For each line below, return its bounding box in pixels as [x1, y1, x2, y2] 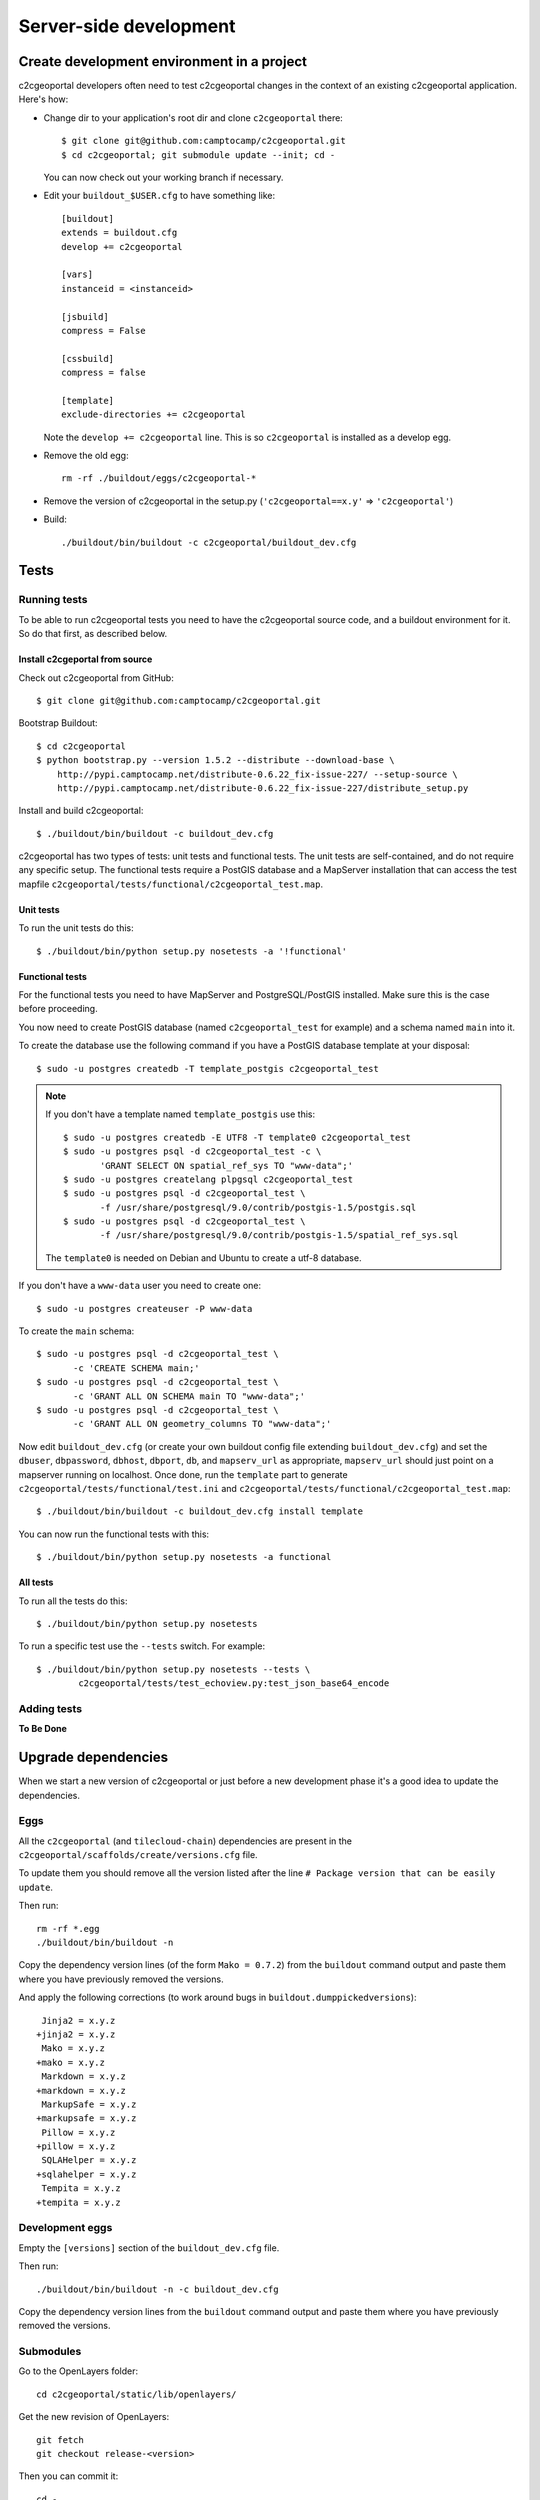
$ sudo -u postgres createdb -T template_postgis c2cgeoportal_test [36, 1063, 379, 1074]
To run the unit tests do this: [18, 922, 134, 934]
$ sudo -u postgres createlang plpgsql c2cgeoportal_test [63, 1173, 354, 1185]
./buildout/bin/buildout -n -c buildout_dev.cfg [36, 2283, 279, 2295]
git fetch [36, 2434, 84, 2445]
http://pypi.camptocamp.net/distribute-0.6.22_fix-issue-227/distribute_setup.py [56, 782, 469, 794]
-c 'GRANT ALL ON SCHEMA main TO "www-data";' [73, 1390, 305, 1402]
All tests [18, 1576, 54, 1589]
